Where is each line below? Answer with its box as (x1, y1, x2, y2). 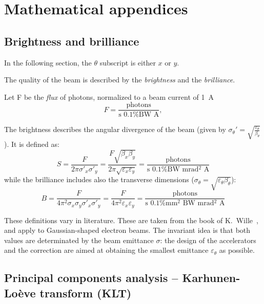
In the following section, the (4, 57, 92, 68)
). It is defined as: (4, 139, 59, 149)
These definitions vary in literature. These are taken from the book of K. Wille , (4, 214, 258, 225)
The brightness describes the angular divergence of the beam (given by (4, 124, 226, 135)
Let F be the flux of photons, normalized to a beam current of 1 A (4, 91, 214, 102)
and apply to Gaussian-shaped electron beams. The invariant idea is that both (4, 225, 251, 235)
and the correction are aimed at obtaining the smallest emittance (4, 245, 209, 255)
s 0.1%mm (145, 200, 178, 207)
